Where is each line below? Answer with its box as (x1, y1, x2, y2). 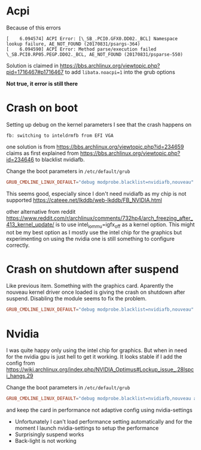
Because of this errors (6, 24, 61, 31)
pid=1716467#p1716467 (6, 68, 64, 76)
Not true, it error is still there (6, 80, 78, 87)
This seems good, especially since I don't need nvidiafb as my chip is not (6, 190, 187, 197)
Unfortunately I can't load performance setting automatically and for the (14, 418, 193, 425)
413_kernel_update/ (6, 220, 55, 228)
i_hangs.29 (6, 372, 33, 380)
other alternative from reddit (6, 208, 76, 215)
